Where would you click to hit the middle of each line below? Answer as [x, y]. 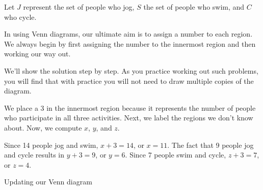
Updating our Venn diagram [48, 182]
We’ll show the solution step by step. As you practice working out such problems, [131, 70]
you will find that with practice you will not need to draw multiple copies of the [129, 81]
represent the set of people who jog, [79, 7]
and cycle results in [34, 155]
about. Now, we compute [43, 127]
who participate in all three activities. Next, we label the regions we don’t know [129, 118]
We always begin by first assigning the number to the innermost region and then [130, 43]
